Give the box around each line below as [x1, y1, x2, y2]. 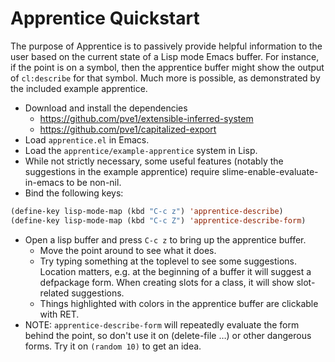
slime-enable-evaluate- [221, 165, 319, 177]
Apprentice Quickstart [10, 7, 200, 30]
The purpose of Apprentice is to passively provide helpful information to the [10, 40, 323, 52]
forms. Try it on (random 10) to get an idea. [24, 340, 202, 352]
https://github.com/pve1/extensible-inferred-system [39, 112, 254, 124]
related [39, 287, 70, 299]
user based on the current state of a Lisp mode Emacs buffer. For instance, [10, 50, 320, 62]
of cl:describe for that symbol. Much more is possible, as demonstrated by [10, 72, 321, 84]
